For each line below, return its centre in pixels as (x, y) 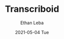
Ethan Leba (32, 23)
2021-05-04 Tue (32, 32)
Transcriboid (32, 9)
